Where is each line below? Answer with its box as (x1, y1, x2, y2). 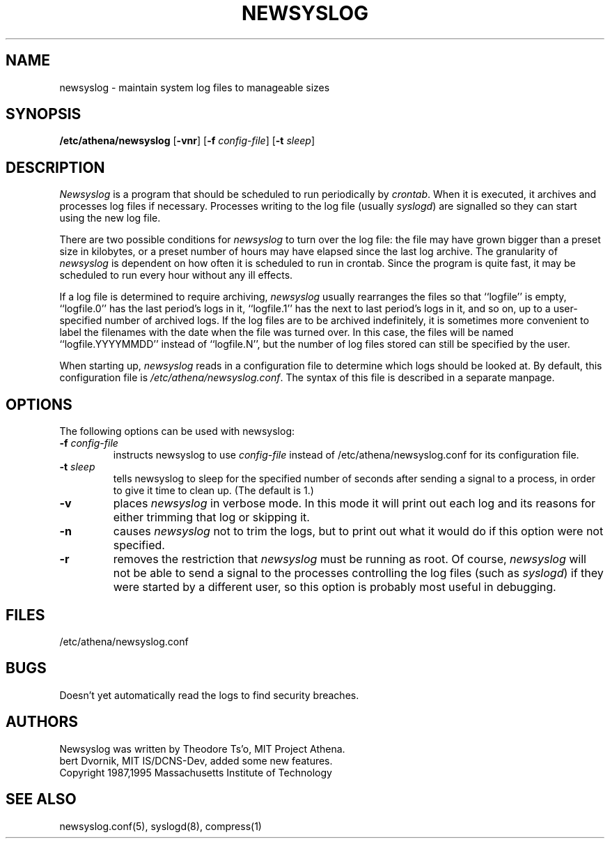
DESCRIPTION (6, 158, 105, 176)
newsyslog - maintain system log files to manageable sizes (59, 81, 330, 93)
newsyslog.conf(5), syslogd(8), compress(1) (59, 820, 262, 832)
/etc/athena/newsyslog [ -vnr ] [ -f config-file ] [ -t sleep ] (59, 135, 315, 147)
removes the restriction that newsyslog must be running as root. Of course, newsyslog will (113, 552, 586, 567)
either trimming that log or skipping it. (113, 510, 310, 525)
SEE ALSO (6, 790, 77, 808)
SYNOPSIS (6, 105, 81, 123)
